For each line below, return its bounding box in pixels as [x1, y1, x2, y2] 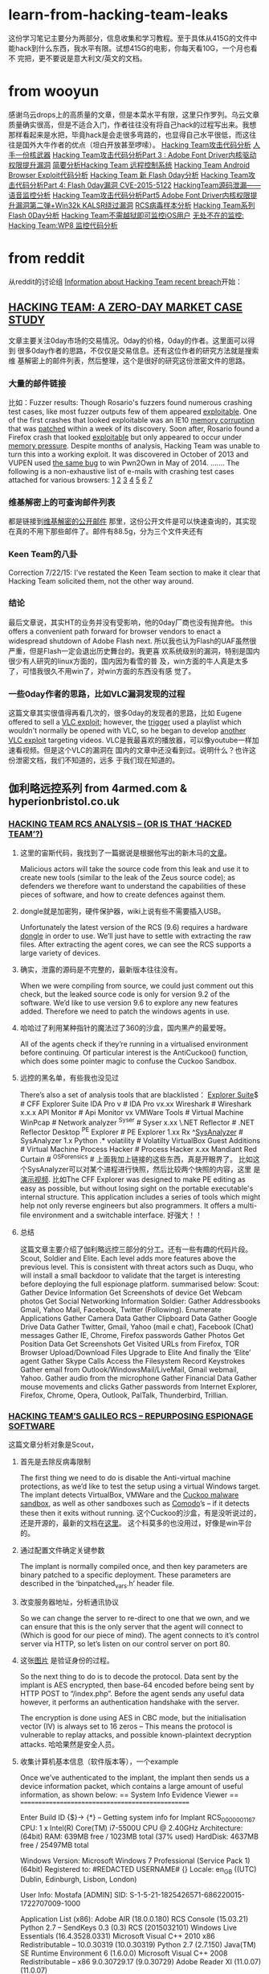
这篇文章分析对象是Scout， [8, 1439, 99, 1450]
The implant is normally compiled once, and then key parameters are [19, 1562, 247, 1571]
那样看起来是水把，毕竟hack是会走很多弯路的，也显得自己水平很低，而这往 [8, 130, 257, 139]
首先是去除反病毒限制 [19, 1457, 91, 1467]
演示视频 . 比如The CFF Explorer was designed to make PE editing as [19, 1174, 247, 1184]
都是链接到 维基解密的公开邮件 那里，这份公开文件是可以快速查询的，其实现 [8, 517, 257, 527]
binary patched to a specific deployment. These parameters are [19, 1570, 231, 1580]
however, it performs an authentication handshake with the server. [19, 1697, 239, 1707]
